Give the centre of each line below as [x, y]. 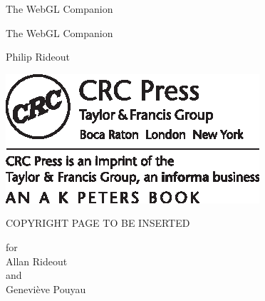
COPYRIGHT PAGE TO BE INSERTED [98, 223]
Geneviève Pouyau [46, 289]
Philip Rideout [38, 57]
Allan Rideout [37, 261]
